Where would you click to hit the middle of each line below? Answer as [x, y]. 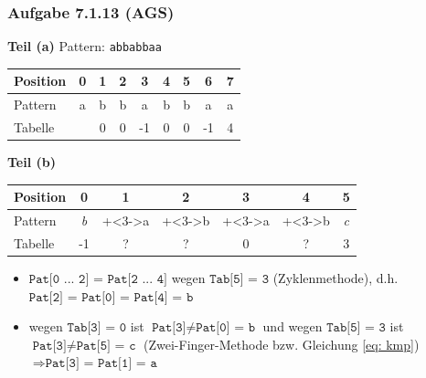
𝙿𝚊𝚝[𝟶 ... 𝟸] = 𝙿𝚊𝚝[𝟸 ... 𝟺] [98, 280]
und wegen [293, 326]
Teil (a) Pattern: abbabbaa [85, 46]
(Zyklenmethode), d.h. [335, 278]
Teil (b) [32, 162]
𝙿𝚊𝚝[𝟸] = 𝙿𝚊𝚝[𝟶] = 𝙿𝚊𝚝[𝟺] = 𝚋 [111, 297]
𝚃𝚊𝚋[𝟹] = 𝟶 [97, 328]
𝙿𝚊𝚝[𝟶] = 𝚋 [226, 328]
